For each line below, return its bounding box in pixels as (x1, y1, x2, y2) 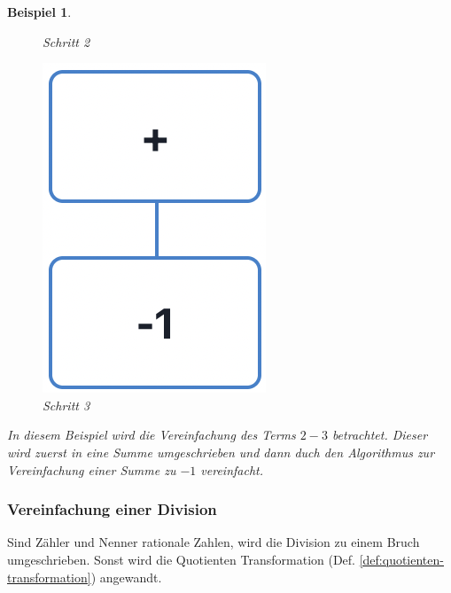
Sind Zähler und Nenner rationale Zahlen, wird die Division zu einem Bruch (7, 533, 420, 551)
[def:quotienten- (359, 550, 444, 568)
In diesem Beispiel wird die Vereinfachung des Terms (7, 425, 296, 444)
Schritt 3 (43, 395, 90, 414)
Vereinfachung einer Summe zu (7, 460, 176, 479)
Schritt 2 (43, 32, 90, 51)
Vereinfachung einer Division (7, 498, 217, 520)
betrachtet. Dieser (331, 425, 428, 444)
